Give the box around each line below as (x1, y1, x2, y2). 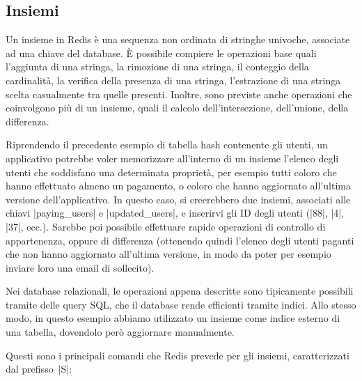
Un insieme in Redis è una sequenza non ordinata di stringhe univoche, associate (6, 32, 350, 47)
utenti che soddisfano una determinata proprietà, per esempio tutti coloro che (6, 164, 337, 179)
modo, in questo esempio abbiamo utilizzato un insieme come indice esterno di (6, 311, 340, 325)
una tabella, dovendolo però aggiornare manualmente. (6, 325, 235, 339)
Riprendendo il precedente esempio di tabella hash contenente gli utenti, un (6, 137, 328, 152)
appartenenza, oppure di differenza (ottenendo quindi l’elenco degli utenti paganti (6, 233, 354, 247)
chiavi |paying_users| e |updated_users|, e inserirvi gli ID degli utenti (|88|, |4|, (6, 205, 345, 220)
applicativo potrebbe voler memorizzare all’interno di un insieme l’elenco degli (6, 150, 339, 165)
